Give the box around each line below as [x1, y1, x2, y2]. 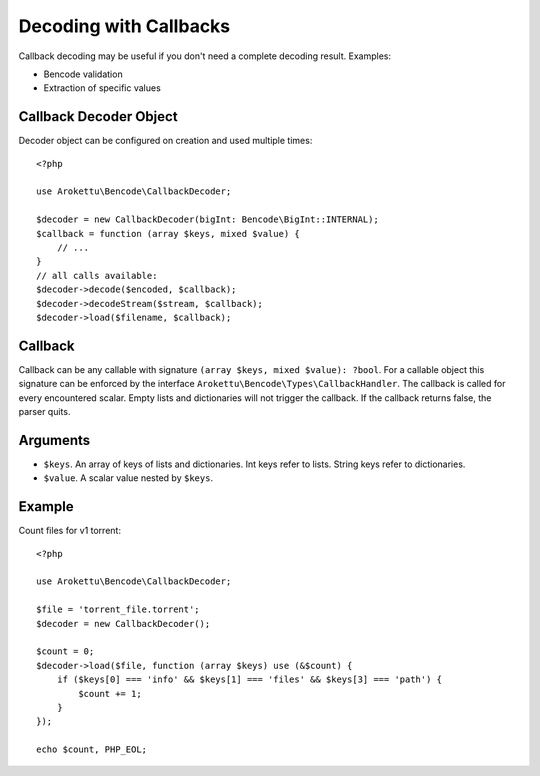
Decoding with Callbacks [18, 15, 231, 37]
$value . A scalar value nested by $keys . [43, 472, 214, 484]
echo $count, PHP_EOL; [36, 744, 148, 755]
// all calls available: [36, 270, 158, 281]
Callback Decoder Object [18, 108, 179, 125]
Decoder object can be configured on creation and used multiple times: [18, 135, 313, 147]
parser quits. [18, 406, 71, 417]
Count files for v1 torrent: [18, 525, 122, 537]
